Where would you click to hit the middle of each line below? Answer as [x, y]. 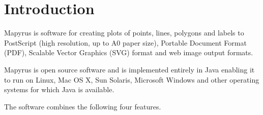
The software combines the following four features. [83, 106]
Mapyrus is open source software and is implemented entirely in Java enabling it [129, 69]
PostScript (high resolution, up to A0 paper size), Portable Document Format [125, 42]
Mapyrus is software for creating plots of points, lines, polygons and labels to [124, 33]
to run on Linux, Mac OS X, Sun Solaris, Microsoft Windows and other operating [132, 79]
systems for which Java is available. [59, 89]
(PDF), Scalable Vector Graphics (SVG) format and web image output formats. [129, 52]
